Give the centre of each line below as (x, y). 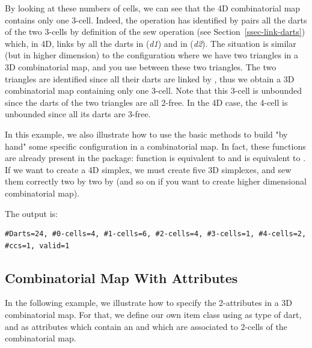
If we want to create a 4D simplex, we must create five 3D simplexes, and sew (148, 169)
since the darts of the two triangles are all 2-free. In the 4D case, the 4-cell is (146, 102)
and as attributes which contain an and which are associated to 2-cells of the (146, 326)
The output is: (31, 213)
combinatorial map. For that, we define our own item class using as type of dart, (153, 315)
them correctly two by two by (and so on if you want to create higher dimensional (156, 181)
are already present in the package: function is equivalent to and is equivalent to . (155, 158)
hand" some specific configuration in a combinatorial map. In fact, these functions (155, 146)
